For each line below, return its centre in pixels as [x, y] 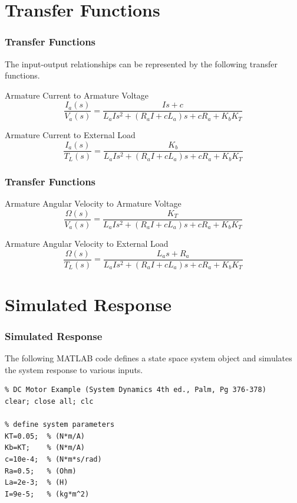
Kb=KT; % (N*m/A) [45, 448]
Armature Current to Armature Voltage [77, 95]
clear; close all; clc [49, 401]
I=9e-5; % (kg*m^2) [47, 494]
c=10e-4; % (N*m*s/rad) [53, 459]
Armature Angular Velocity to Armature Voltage [93, 203]
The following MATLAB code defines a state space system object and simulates [148, 358]
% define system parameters [60, 425]
